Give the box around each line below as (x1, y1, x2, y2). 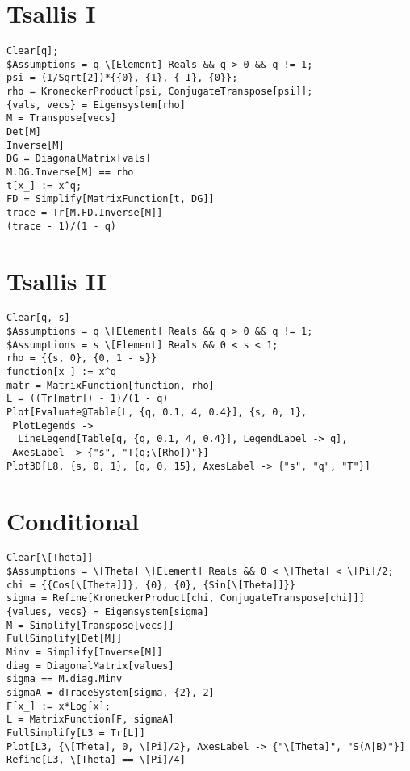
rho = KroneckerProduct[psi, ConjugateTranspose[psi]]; (6, 86, 313, 98)
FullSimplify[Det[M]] (6, 633, 123, 645)
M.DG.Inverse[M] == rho (6, 166, 134, 179)
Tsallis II (6, 263, 107, 297)
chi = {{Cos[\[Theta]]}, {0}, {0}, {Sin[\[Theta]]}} (6, 579, 295, 591)
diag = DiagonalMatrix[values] (6, 659, 174, 672)
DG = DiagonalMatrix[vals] (6, 153, 151, 165)
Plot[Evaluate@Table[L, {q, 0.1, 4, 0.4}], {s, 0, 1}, (6, 407, 307, 419)
